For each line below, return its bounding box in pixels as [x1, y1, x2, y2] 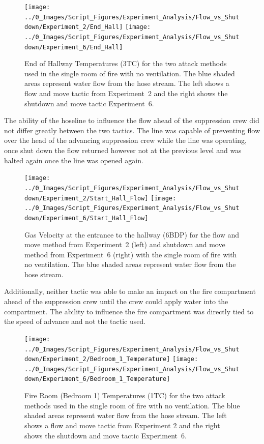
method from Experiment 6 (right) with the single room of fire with [24, 249, 237, 259]
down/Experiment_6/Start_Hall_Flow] [24, 214, 149, 222]
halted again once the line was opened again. [4, 155, 143, 165]
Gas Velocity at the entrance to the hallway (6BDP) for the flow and [24, 229, 239, 240]
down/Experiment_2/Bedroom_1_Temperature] [24, 356, 170, 363]
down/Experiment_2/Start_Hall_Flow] [24, 194, 149, 202]
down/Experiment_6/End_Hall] [24, 43, 123, 51]
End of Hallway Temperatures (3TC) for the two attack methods [24, 58, 227, 69]
